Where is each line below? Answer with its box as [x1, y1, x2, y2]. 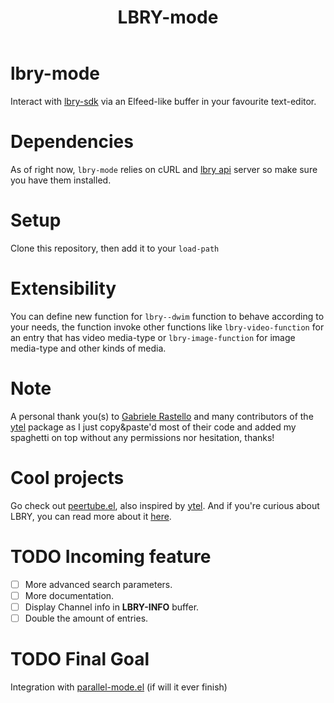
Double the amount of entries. [24, 612, 149, 624]
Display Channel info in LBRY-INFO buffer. [24, 601, 200, 613]
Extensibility [10, 277, 117, 300]
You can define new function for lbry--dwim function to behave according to [10, 310, 325, 322]
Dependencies [10, 131, 134, 153]
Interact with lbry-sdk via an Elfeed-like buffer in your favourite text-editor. [10, 95, 317, 107]
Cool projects [10, 466, 125, 489]
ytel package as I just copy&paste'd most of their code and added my [10, 421, 297, 433]
